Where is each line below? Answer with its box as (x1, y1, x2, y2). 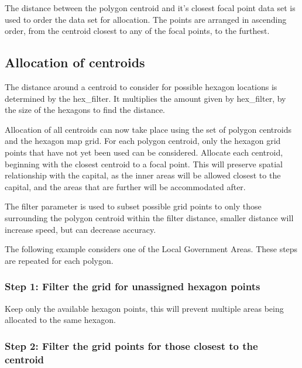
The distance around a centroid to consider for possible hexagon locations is (5, 80, 277, 92)
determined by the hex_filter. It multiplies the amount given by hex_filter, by (5, 92, 286, 104)
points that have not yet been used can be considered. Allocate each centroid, (5, 146, 283, 158)
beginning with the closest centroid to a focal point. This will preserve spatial (5, 157, 283, 170)
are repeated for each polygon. (5, 254, 114, 266)
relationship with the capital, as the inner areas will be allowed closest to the (5, 169, 281, 181)
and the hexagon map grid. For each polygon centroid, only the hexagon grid (5, 135, 281, 147)
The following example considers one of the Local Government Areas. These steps (5, 243, 298, 255)
